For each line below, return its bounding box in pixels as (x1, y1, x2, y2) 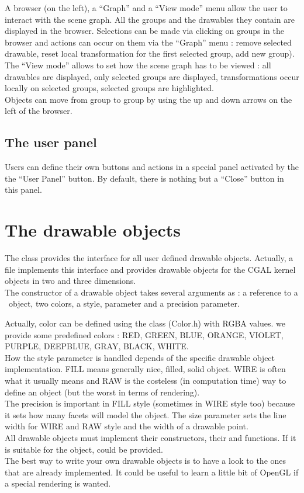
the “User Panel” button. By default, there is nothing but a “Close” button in (5, 172, 284, 184)
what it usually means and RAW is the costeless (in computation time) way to (5, 374, 286, 386)
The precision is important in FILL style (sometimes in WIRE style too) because (5, 397, 295, 409)
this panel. (5, 183, 42, 196)
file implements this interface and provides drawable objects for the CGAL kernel (5, 263, 296, 275)
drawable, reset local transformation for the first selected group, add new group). (5, 47, 295, 60)
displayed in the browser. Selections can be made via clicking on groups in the (5, 25, 284, 37)
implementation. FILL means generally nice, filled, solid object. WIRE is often (5, 363, 286, 375)
